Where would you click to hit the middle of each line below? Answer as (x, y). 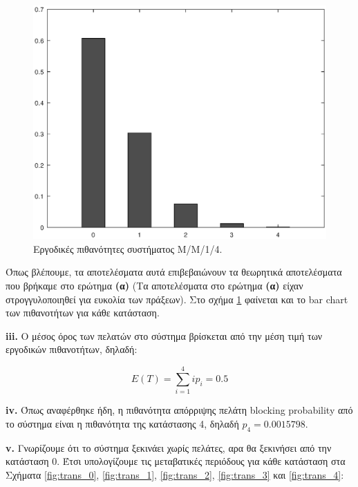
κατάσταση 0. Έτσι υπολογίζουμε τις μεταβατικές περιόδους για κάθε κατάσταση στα (176, 461)
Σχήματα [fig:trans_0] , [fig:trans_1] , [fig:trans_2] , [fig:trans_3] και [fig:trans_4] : (175, 474)
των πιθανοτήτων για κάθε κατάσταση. (83, 313)
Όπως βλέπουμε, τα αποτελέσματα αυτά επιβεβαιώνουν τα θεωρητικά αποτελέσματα (174, 272)
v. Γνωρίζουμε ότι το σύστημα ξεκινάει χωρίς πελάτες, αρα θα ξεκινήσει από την (169, 447)
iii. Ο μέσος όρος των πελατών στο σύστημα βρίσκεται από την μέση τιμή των (164, 335)
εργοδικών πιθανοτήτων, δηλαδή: (72, 349)
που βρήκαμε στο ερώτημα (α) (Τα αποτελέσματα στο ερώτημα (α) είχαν (154, 286)
